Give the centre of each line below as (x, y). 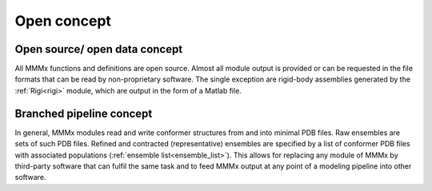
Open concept (63, 21)
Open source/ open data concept (99, 49)
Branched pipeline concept (84, 113)
